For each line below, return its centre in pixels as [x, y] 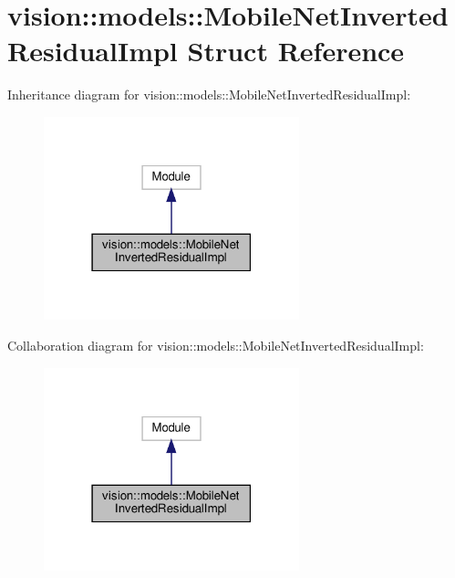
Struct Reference [296, 51]
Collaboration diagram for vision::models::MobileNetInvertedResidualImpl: [216, 345]
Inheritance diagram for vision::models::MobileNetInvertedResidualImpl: [209, 95]
